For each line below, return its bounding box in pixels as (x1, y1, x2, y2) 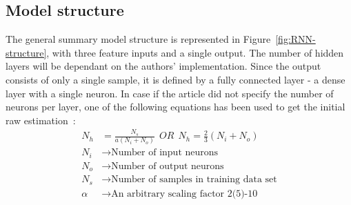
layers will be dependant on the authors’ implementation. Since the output (6, 59, 321, 73)
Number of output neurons (111, 161, 224, 171)
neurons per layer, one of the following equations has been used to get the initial (6, 99, 345, 114)
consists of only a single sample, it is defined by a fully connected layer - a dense (6, 72, 345, 86)
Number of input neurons (111, 148, 219, 158)
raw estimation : (6, 113, 76, 127)
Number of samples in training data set (111, 175, 277, 185)
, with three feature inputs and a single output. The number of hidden (46, 45, 344, 59)
